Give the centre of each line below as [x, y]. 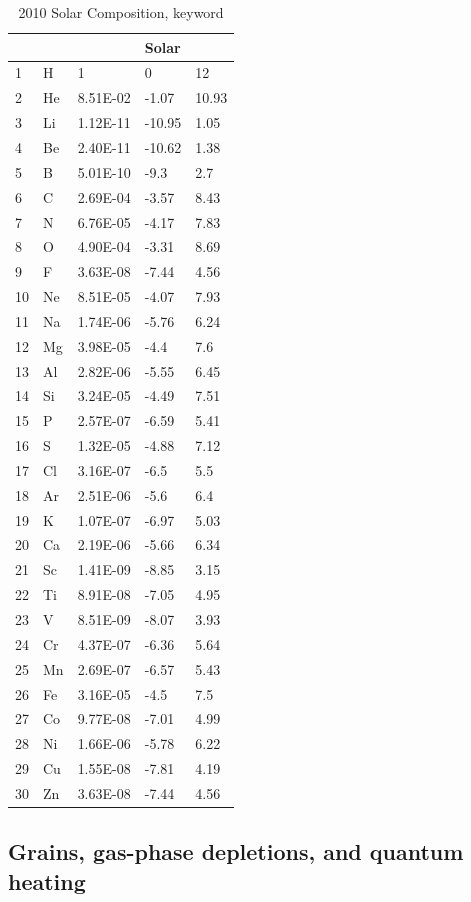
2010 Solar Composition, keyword [121, 12]
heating [47, 880]
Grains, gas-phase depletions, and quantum [236, 851]
